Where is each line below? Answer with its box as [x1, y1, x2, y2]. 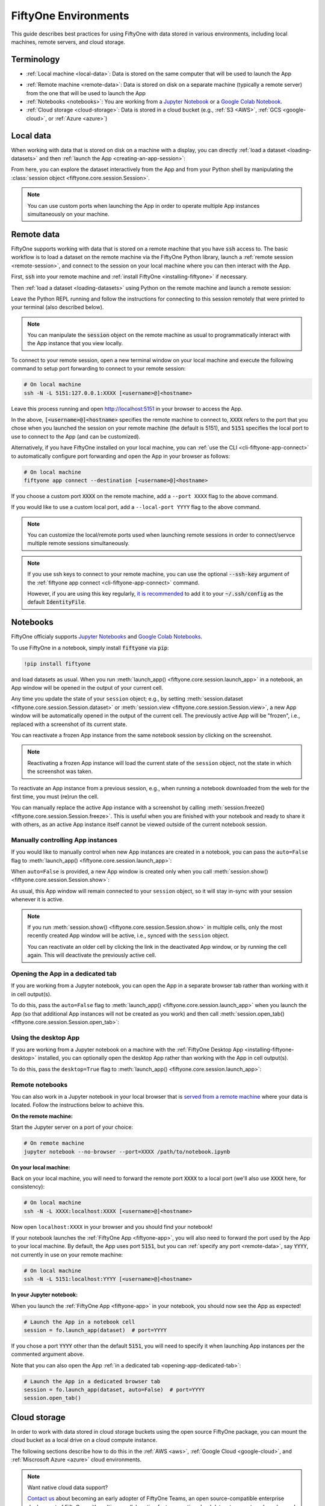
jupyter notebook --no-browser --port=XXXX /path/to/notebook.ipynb [23, 1148, 231, 1155]
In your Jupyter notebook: [11, 1291, 78, 1298]
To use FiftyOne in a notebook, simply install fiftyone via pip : [11, 644, 169, 651]
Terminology [11, 54, 60, 64]
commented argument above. [11, 1351, 84, 1358]
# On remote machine [23, 1140, 84, 1147]
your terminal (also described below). [11, 304, 104, 311]
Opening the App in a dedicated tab [11, 969, 117, 978]
